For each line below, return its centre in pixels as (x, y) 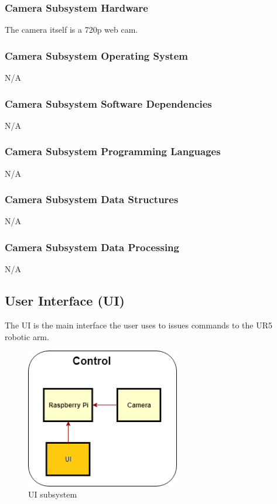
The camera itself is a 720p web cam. (71, 30)
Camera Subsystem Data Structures (92, 199)
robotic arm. (27, 336)
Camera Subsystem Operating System (96, 55)
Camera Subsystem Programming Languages (113, 151)
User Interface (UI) (65, 301)
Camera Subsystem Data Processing (92, 247)
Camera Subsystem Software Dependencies (108, 103)
